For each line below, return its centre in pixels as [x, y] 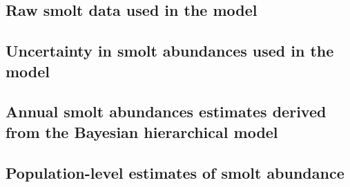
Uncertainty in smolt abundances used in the [170, 51]
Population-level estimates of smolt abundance [175, 172]
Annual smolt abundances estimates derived [166, 111]
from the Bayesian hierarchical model [142, 131]
